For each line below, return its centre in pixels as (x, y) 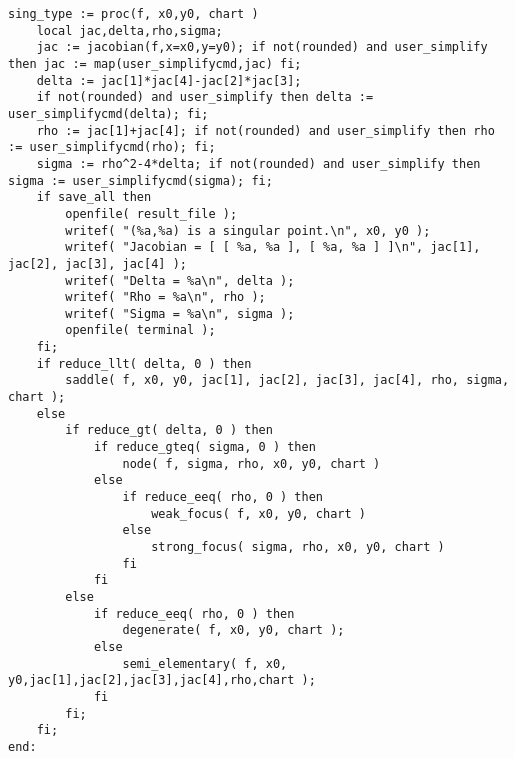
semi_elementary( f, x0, (205, 663)
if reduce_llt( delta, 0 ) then (144, 363)
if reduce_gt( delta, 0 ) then (169, 430)
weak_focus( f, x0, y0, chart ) (258, 513)
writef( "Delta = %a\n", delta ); (180, 280)
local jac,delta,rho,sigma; (129, 30)
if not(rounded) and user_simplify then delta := (205, 97)
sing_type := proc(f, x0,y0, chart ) (133, 14)
